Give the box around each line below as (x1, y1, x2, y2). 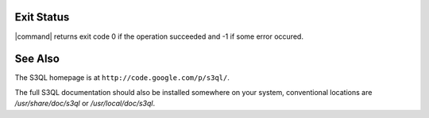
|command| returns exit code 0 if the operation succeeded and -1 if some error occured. (14, 32, 303, 41)
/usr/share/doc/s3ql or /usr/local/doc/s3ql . (14, 99, 156, 108)
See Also (14, 52, 60, 66)
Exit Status (14, 10, 70, 24)
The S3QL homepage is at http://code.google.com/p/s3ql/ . (14, 73, 230, 82)
